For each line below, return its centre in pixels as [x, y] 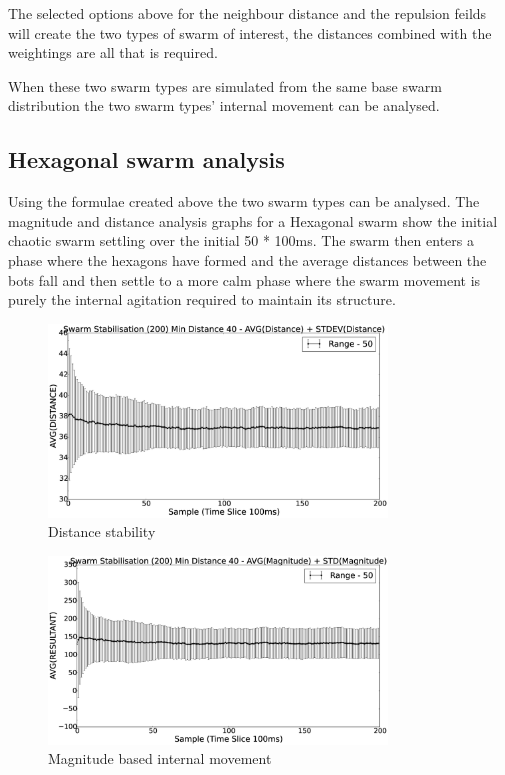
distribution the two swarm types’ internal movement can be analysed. [224, 105]
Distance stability [102, 531]
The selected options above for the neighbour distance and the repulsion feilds [247, 13]
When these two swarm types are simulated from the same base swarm [225, 85]
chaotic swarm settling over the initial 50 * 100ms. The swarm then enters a [241, 240]
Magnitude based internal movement [160, 758]
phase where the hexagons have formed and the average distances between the [247, 259]
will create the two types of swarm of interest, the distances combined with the [250, 32]
